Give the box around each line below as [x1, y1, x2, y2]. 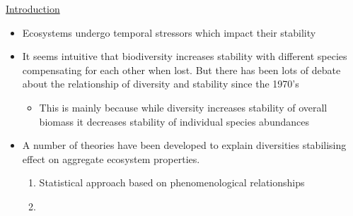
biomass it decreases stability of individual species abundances [39, 114, 309, 128]
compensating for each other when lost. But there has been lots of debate [22, 62, 341, 77]
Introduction [6, 1, 60, 16]
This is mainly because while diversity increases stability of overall [39, 100, 328, 114]
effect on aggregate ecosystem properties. [22, 151, 200, 166]
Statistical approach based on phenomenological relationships [39, 175, 305, 190]
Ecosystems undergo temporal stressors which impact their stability [22, 25, 316, 40]
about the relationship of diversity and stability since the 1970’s [22, 76, 299, 91]
